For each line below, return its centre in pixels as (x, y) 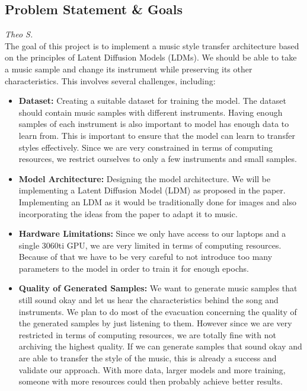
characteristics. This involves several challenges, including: (110, 80)
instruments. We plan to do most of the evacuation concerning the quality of (158, 311)
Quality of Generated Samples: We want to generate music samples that (158, 288)
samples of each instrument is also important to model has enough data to (154, 124)
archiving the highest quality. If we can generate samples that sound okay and (160, 346)
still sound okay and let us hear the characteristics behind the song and (148, 300)
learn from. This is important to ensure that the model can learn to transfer (157, 135)
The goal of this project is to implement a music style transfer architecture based (152, 45)
